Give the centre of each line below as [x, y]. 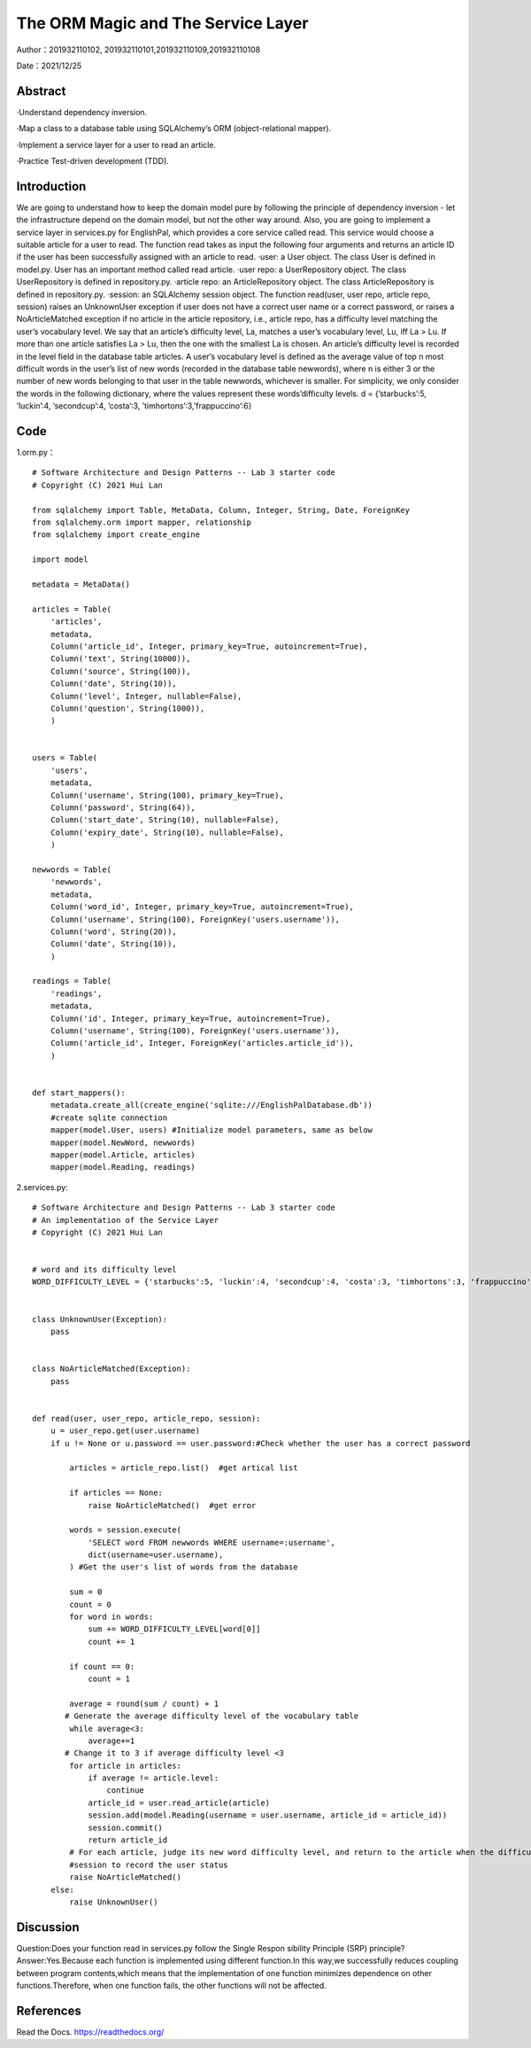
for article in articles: [125, 1765]
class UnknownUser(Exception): [100, 1319]
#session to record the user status [149, 1865]
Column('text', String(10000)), [120, 659]
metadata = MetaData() [81, 584]
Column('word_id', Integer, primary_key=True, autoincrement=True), [202, 907]
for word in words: [112, 1617]
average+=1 [112, 1740]
